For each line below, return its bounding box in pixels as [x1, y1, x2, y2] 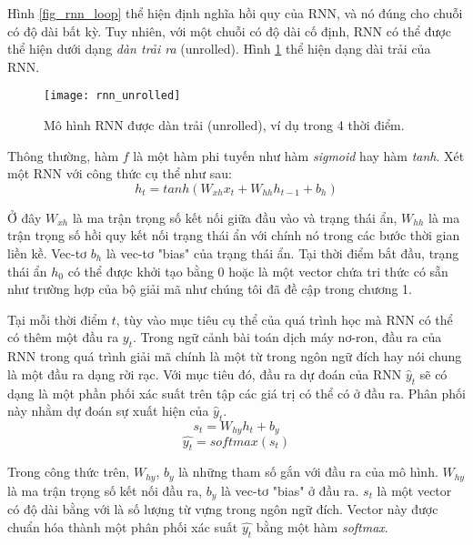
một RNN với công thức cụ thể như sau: [7, 164, 232, 183]
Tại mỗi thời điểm [7, 309, 108, 328]
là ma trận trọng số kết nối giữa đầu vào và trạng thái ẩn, [72, 207, 398, 227]
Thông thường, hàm [7, 146, 119, 165]
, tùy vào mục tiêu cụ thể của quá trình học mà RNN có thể [116, 309, 453, 328]
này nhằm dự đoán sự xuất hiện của [7, 401, 209, 420]
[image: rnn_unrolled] [44, 89, 181, 103]
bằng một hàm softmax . [256, 517, 388, 536]
